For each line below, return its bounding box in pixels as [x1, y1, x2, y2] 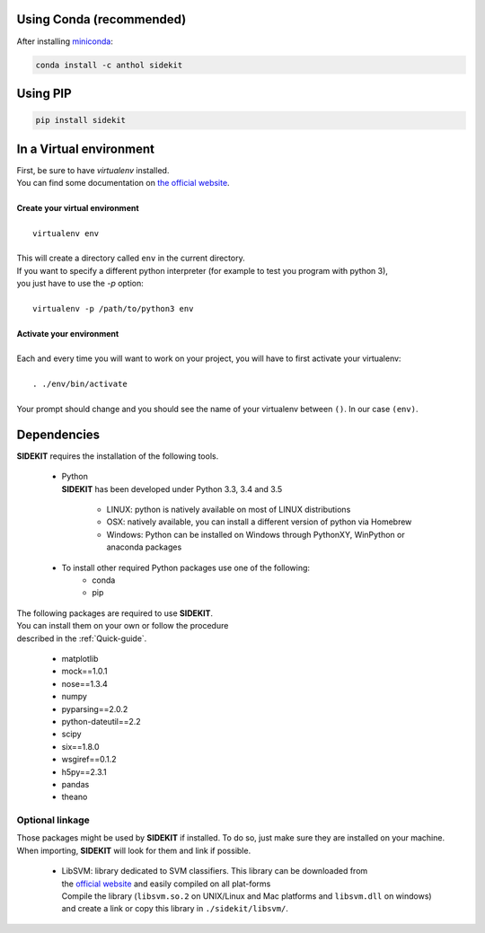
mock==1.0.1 [61, 665, 108, 677]
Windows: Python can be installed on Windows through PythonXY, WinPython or [106, 529, 405, 540]
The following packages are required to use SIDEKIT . [16, 607, 214, 619]
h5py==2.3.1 [61, 766, 107, 777]
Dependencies [16, 427, 101, 442]
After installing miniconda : [16, 36, 114, 47]
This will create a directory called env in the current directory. [16, 252, 246, 264]
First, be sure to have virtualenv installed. [16, 164, 170, 175]
